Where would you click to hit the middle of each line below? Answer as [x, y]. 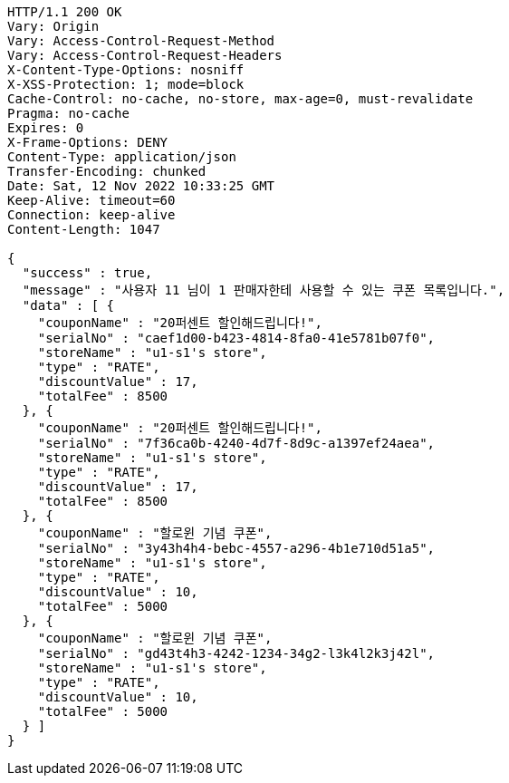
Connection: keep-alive [91, 215]
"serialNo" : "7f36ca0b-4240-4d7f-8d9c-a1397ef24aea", [236, 443]
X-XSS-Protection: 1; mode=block [126, 84]
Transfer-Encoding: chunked [107, 171]
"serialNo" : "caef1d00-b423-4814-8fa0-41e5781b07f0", [236, 338]
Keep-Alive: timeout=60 [91, 200]
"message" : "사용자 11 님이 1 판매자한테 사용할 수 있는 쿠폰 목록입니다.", [264, 290]
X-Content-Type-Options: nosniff [126, 70]
